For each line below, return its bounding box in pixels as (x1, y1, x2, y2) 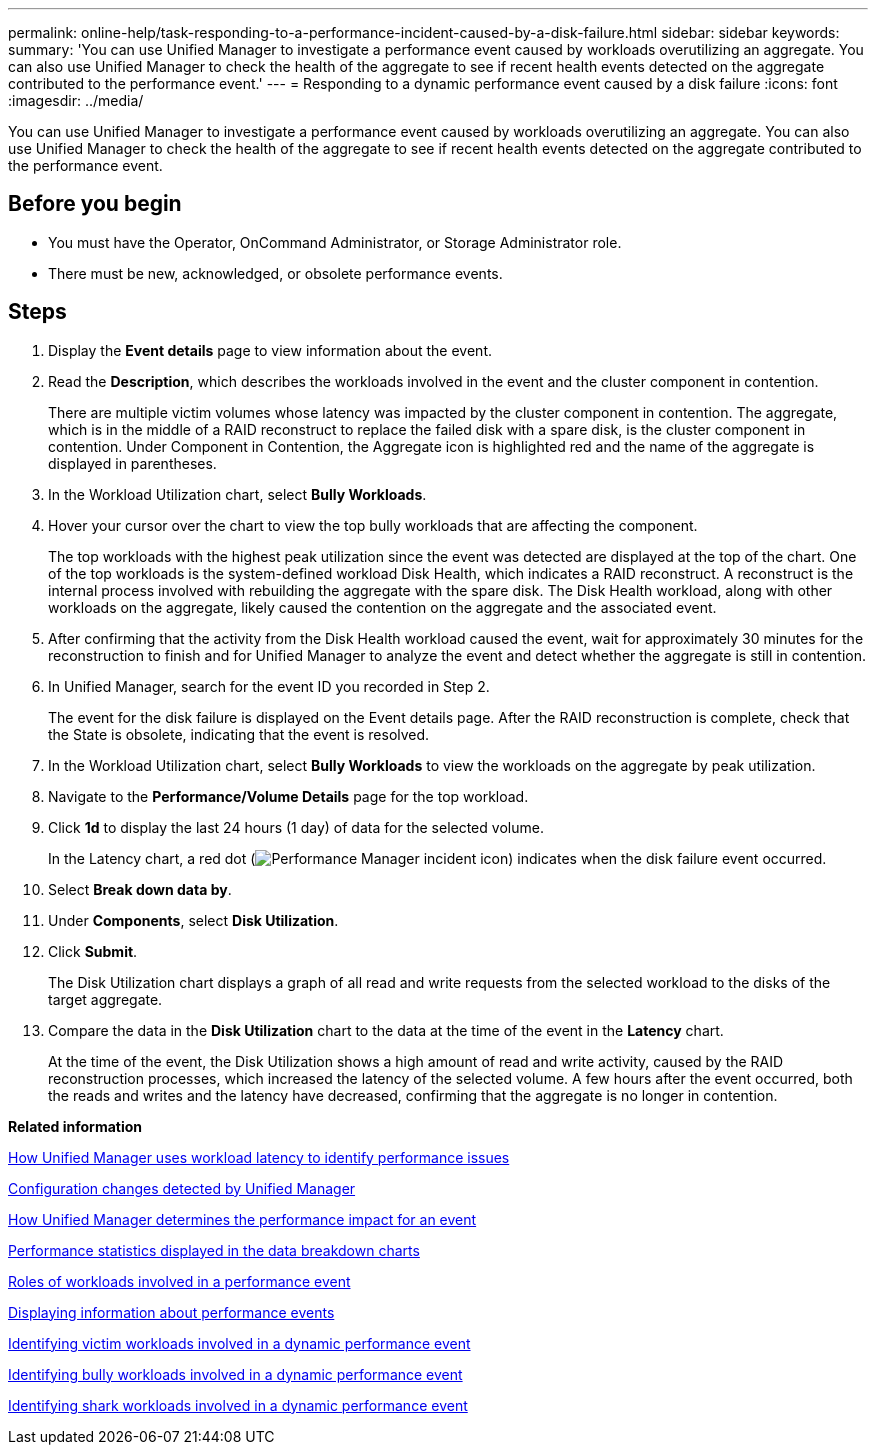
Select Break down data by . (48, 880, 232, 898)
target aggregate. (48, 990, 163, 1008)
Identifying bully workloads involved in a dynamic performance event (8, 1365, 463, 1383)
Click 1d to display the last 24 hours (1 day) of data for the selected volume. (48, 818, 544, 836)
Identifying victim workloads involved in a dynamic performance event (8, 1334, 471, 1352)
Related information (8, 1117, 143, 1135)
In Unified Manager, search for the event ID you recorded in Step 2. (48, 677, 490, 695)
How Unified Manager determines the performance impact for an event (8, 1210, 477, 1228)
